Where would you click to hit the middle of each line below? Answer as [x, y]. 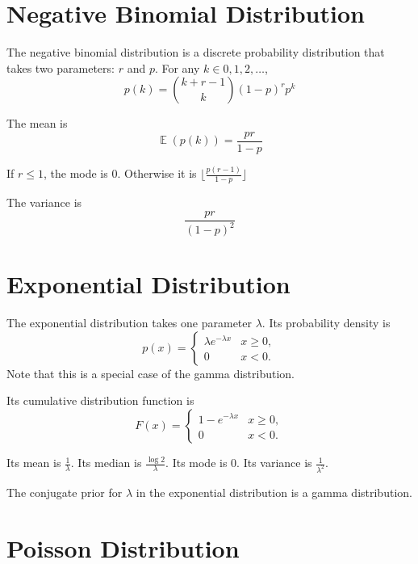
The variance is [44, 202]
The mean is [37, 123]
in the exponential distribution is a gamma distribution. [274, 492]
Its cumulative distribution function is [100, 400]
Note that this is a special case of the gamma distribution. [151, 373]
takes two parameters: [61, 67]
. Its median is [106, 463]
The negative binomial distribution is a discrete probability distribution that [196, 52]
